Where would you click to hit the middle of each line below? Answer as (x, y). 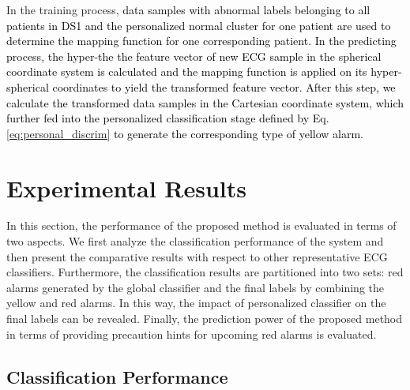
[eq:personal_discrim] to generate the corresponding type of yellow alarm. (185, 133)
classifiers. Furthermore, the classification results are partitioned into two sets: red (205, 272)
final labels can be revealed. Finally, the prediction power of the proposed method (205, 319)
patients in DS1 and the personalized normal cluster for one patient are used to (199, 25)
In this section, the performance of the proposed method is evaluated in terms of (201, 225)
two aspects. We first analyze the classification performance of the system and (195, 241)
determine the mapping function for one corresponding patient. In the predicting (201, 41)
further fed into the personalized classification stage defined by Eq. (168, 118)
